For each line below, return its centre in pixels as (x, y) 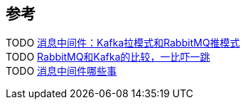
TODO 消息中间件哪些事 (61, 71)
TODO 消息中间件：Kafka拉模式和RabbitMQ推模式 (123, 43)
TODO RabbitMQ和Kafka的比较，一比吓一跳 (108, 57)
